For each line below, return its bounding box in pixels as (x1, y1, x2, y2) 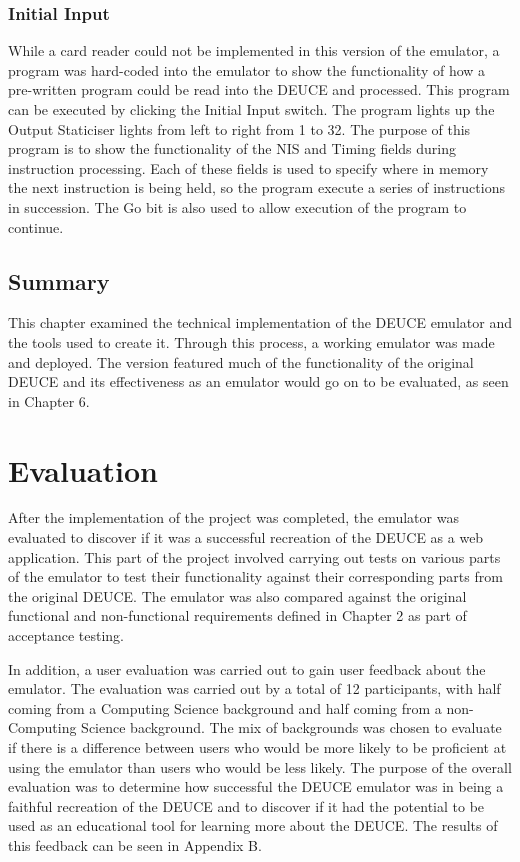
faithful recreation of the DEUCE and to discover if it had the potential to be (8, 795, 485, 816)
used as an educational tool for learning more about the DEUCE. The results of (8, 815, 498, 836)
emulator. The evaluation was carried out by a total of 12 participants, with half (8, 678, 501, 699)
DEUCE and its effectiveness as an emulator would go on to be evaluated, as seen (8, 371, 509, 392)
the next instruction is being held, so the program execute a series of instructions (8, 177, 505, 198)
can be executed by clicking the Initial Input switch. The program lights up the (8, 99, 495, 119)
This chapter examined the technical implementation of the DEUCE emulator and (8, 312, 512, 333)
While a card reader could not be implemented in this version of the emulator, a (8, 40, 500, 61)
